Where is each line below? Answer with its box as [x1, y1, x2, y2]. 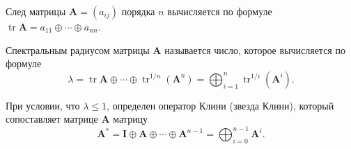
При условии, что [6, 98, 80, 112]
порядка [121, 4, 155, 18]
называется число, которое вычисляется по [164, 42, 345, 57]
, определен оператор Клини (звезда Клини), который [107, 98, 334, 112]
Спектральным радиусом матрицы [6, 42, 150, 57]
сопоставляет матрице [6, 112, 98, 126]
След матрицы [6, 4, 66, 18]
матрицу [113, 112, 148, 126]
